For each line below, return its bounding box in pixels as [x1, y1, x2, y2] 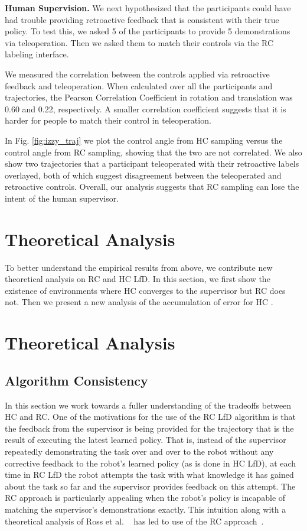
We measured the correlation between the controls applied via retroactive [5, 67, 270, 80]
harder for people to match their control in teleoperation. [5, 114, 211, 127]
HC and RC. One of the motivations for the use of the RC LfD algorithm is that [5, 410, 296, 423]
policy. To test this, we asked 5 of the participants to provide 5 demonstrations [5, 25, 290, 37]
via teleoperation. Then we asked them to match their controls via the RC [5, 36, 274, 48]
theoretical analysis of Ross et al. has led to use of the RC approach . [5, 514, 264, 527]
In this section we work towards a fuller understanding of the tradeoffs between [5, 399, 292, 411]
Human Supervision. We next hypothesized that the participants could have [5, 2, 291, 14]
